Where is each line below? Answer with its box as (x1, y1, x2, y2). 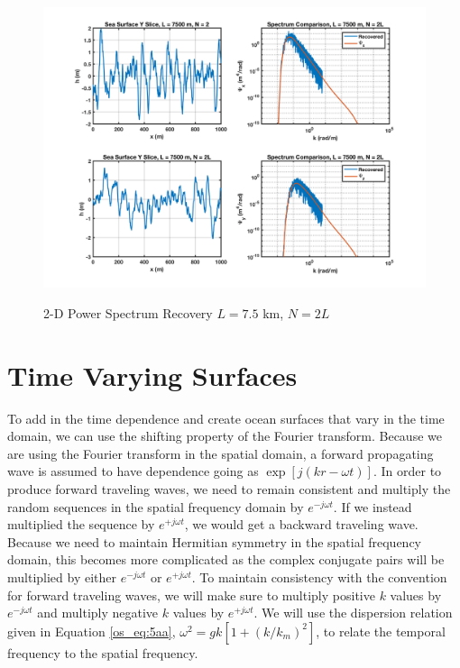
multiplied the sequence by (7, 515, 155, 534)
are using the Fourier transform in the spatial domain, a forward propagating (7, 444, 434, 462)
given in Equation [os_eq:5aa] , (7, 621, 176, 640)
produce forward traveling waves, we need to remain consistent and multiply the (7, 480, 451, 499)
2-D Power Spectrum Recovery (43, 303, 213, 322)
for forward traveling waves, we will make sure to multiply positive (7, 585, 375, 604)
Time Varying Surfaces (7, 356, 298, 393)
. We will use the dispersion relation (253, 603, 453, 622)
